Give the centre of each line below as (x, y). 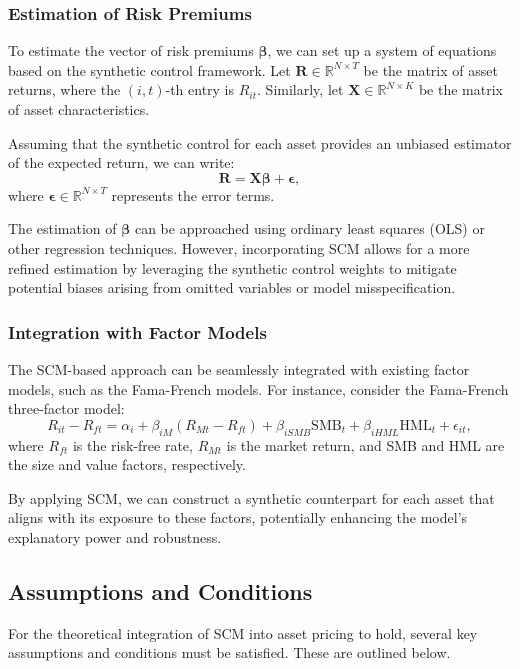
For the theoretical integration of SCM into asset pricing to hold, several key (243, 632)
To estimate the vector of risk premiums (131, 50)
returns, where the (64, 89)
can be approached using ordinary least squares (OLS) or (309, 228)
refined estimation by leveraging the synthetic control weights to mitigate (232, 267)
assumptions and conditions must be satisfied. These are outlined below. (229, 652)
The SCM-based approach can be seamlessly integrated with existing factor (239, 368)
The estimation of (62, 228)
